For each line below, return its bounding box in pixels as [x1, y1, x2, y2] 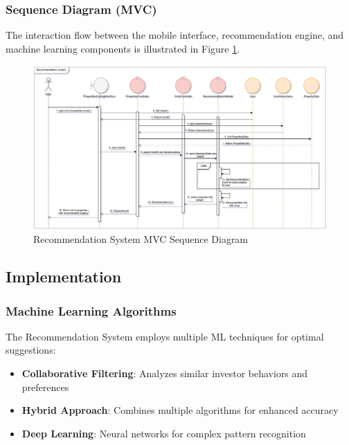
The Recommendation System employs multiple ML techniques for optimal [6, 329, 324, 343]
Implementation [6, 266, 122, 287]
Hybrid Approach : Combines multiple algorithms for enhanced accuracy [21, 403, 339, 417]
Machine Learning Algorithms [6, 302, 177, 319]
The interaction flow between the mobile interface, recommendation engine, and [6, 28, 344, 42]
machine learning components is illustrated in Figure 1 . [6, 41, 240, 55]
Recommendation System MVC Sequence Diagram [33, 232, 249, 246]
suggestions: [6, 343, 56, 357]
